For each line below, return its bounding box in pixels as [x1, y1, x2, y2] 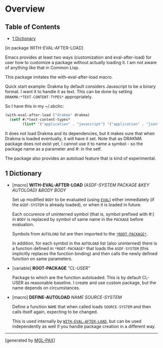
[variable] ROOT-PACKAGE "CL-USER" [12, 265, 91, 271]
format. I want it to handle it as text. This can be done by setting [5, 89, 132, 94]
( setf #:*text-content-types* [9, 117, 70, 122]
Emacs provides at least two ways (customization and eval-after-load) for [5, 54, 152, 60]
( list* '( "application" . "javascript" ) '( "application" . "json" [22, 121, 160, 127]
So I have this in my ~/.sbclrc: [5, 103, 64, 109]
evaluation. [12, 222, 34, 228]
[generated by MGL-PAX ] [5, 337, 55, 343]
